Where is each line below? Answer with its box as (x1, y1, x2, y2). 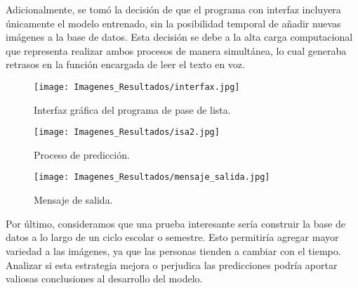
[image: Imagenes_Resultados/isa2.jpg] (34, 127, 220, 138)
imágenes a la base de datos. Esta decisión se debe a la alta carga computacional (6, 30, 353, 44)
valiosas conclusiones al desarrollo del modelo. (6, 271, 203, 286)
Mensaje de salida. (34, 192, 113, 207)
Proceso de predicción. (34, 147, 130, 162)
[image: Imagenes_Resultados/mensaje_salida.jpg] (34, 172, 270, 183)
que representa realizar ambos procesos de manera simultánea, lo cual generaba (6, 43, 347, 58)
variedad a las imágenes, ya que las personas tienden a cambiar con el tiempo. (6, 243, 341, 258)
